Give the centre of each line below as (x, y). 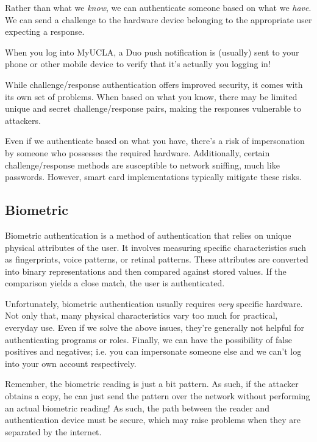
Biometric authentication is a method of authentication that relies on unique (148, 235)
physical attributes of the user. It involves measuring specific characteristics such (155, 247)
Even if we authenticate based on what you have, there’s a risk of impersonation (155, 141)
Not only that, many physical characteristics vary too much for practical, (141, 315)
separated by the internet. (53, 431)
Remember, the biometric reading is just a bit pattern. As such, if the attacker (152, 384)
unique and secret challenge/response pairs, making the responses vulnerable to (153, 108)
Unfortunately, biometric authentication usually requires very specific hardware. (154, 303)
